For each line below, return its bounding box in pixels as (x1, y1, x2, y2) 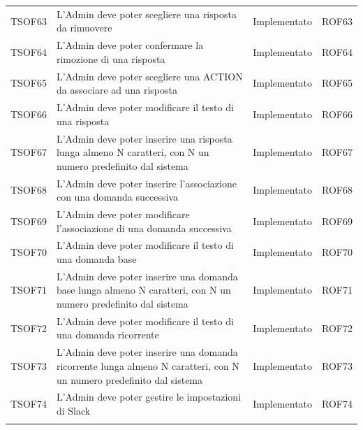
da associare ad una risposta (56, 83, 177, 97)
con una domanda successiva (56, 189, 178, 204)
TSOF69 (10, 213, 47, 228)
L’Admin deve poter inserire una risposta (56, 131, 232, 145)
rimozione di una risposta (56, 51, 165, 66)
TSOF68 (10, 182, 47, 197)
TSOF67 (10, 145, 47, 159)
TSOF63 (10, 13, 47, 28)
